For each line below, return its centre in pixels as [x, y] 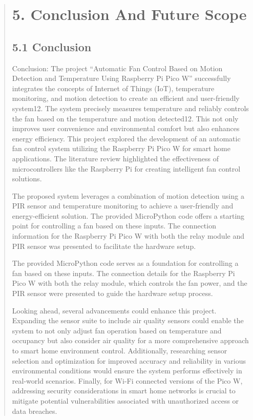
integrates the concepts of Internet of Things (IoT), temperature [113, 88]
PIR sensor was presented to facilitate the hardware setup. [104, 246]
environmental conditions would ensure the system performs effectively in [127, 371]
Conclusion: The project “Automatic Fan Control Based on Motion [117, 68]
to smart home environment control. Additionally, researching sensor [120, 351]
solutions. [27, 178]
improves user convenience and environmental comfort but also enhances [126, 128]
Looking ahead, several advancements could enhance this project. [114, 310]
